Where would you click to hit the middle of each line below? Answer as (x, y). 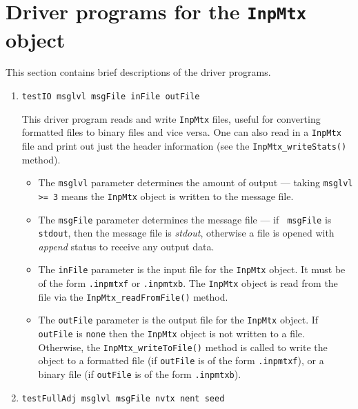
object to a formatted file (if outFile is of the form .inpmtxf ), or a (181, 360)
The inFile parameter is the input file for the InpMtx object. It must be (192, 269)
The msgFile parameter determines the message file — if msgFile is (185, 219)
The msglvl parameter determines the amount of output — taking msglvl (196, 182)
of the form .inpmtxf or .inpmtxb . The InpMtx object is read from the (188, 283)
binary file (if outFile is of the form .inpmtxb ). (140, 374)
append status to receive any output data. (126, 246)
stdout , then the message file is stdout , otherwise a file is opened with (186, 233)
